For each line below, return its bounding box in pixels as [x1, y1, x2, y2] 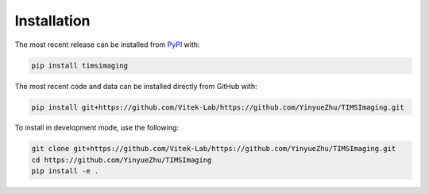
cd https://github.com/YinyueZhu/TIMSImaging [31, 155, 212, 165]
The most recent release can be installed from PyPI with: [14, 40, 200, 49]
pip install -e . [31, 167, 99, 176]
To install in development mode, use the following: [14, 123, 179, 133]
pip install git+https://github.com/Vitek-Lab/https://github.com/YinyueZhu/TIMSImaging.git [31, 103, 404, 111]
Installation [14, 12, 91, 29]
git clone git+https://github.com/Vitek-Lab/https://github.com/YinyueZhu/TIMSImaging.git [31, 144, 396, 153]
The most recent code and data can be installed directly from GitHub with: [14, 81, 257, 91]
